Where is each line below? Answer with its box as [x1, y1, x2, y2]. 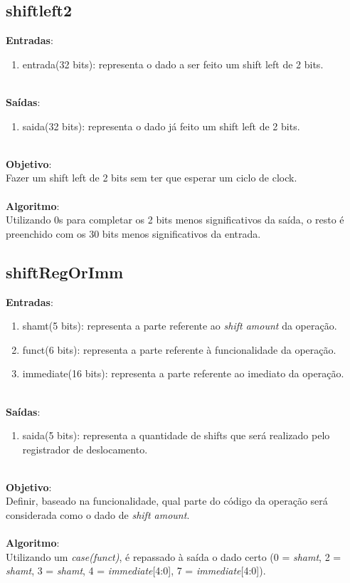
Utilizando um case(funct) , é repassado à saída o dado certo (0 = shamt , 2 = [6, 549, 341, 564]
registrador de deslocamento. [22, 441, 148, 456]
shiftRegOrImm [6, 261, 124, 283]
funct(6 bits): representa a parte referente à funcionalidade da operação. [22, 342, 336, 357]
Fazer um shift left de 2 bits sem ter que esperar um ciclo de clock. [6, 170, 297, 185]
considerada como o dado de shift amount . [6, 508, 190, 522]
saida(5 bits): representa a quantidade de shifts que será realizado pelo [22, 428, 330, 443]
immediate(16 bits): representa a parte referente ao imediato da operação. [22, 366, 344, 381]
